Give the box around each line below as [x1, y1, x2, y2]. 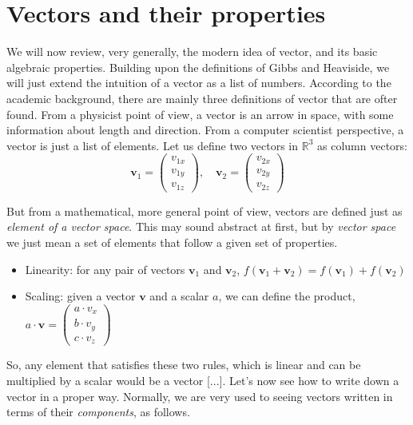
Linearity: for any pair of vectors [25, 260, 185, 277]
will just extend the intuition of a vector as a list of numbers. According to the [6, 74, 391, 91]
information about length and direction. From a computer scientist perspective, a [6, 121, 404, 138]
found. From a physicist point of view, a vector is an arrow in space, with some [6, 105, 394, 122]
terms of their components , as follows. [6, 403, 190, 420]
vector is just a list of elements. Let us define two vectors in [6, 137, 299, 153]
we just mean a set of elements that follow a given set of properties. [6, 234, 338, 250]
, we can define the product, [218, 288, 355, 304]
